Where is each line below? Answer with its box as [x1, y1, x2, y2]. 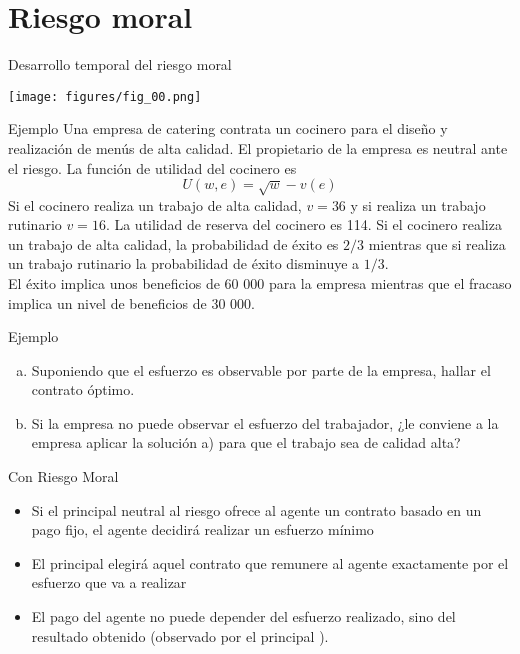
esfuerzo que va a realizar [31, 572, 187, 593]
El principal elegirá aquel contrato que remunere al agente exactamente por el [31, 552, 509, 573]
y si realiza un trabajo [350, 194, 486, 215]
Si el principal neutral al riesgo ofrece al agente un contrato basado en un [31, 499, 482, 520]
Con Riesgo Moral [8, 466, 119, 487]
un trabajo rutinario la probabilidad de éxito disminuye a [8, 253, 360, 274]
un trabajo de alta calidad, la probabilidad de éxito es [8, 233, 339, 254]
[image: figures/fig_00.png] [8, 89, 202, 104]
